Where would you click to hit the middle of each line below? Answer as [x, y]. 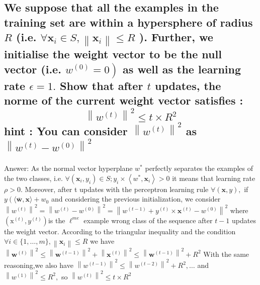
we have [102, 241]
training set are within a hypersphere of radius [128, 22]
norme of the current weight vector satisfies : [124, 100]
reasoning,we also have [39, 265]
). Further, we [176, 37]
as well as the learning [182, 69]
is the [57, 220]
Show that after [102, 85]
